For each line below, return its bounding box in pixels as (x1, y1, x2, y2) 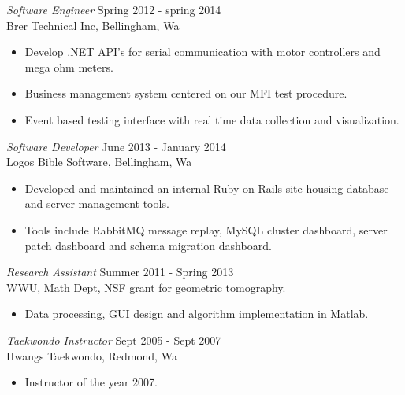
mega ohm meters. (24, 58, 113, 75)
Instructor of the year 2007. (24, 374, 158, 390)
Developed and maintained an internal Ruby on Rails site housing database (24, 179, 389, 196)
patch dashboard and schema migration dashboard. (24, 237, 272, 253)
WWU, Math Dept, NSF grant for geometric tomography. (6, 279, 286, 295)
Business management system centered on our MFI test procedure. (24, 85, 347, 102)
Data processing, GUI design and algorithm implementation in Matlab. (24, 305, 369, 322)
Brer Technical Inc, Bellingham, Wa (6, 17, 180, 33)
